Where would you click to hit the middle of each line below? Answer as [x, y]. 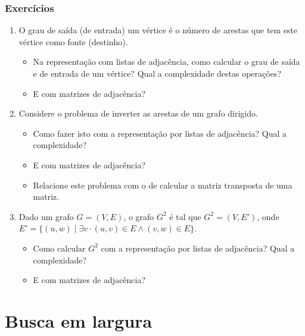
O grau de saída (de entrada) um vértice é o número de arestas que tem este [158, 30]
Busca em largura [79, 320]
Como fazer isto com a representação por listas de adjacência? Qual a [160, 133]
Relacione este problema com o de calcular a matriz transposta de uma [163, 185]
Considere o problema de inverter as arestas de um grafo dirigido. [138, 113]
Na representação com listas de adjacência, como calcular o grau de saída [166, 62]
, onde [268, 216]
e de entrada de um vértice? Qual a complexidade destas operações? [157, 73]
